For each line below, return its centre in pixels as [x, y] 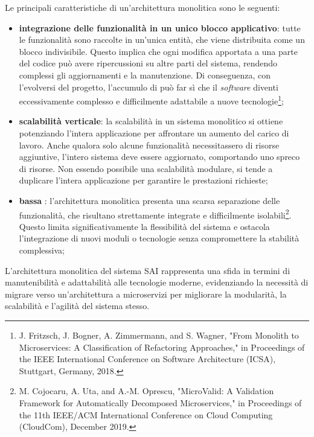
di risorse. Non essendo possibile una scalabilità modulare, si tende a [146, 168]
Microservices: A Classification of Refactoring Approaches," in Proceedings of [162, 347]
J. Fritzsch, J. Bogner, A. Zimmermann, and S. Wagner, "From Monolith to [159, 335]
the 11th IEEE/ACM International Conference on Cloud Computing [146, 414]
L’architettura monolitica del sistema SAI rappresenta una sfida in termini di [148, 270]
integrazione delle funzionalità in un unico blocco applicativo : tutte [160, 27]
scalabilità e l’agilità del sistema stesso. [77, 306]
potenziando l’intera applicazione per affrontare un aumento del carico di [154, 133]
